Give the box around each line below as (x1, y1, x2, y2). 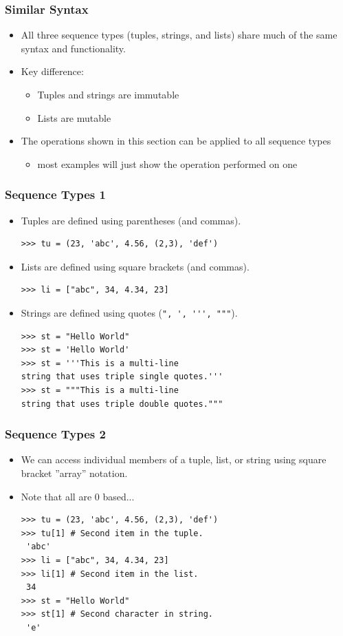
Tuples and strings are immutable (37, 87, 179, 101)
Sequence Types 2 (5, 425, 106, 443)
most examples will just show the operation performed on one (37, 156, 298, 171)
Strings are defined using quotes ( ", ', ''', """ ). (21, 305, 238, 319)
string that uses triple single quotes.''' (21, 372, 223, 382)
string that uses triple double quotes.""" (21, 399, 223, 409)
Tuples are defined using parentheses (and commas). (21, 213, 241, 227)
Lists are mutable (37, 110, 111, 125)
